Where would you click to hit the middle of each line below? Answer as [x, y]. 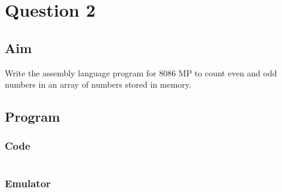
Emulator [28, 183]
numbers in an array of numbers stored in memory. [98, 84]
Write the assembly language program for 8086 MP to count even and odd [141, 72]
